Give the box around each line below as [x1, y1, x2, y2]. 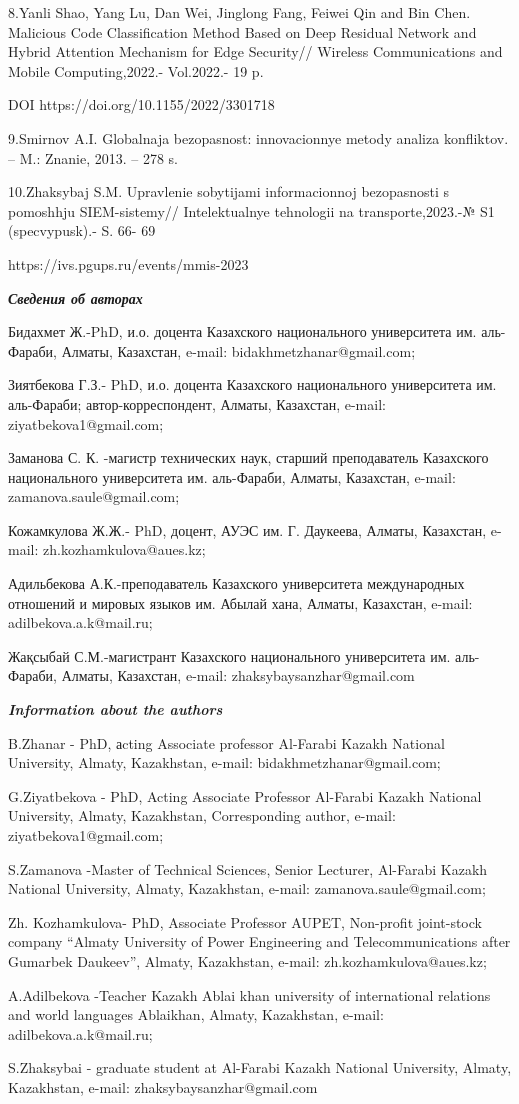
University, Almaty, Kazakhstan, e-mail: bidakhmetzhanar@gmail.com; [8, 752, 441, 773]
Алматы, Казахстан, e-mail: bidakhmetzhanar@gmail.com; [61, 340, 416, 361]
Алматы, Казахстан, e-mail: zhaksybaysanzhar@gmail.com [61, 665, 415, 686]
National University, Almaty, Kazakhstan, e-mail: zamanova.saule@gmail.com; [8, 878, 486, 899]
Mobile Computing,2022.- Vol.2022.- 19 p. [8, 60, 264, 81]
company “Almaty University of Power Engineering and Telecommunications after [8, 931, 511, 952]
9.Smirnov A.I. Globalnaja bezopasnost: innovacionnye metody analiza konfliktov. [8, 127, 509, 148]
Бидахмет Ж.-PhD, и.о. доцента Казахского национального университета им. [8, 321, 477, 342]
